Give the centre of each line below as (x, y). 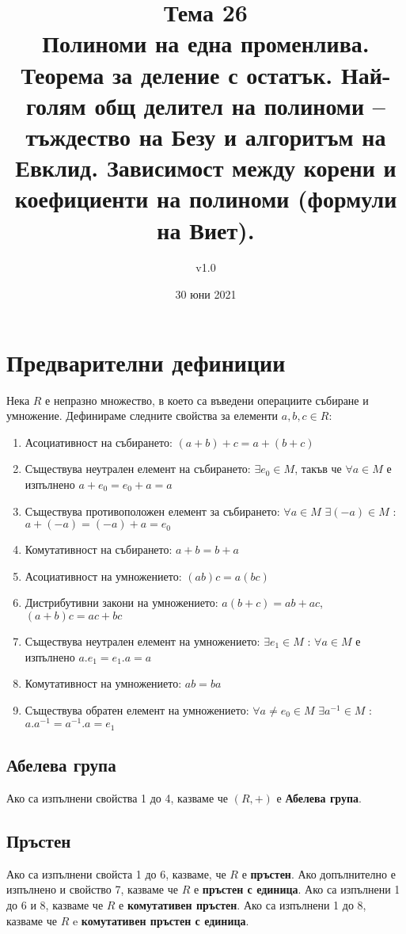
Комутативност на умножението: (103, 683)
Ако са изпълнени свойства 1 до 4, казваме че (118, 798)
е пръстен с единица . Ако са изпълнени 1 (297, 889)
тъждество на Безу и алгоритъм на (206, 136)
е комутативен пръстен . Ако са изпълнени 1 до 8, (243, 905)
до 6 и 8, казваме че (55, 905)
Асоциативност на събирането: (99, 442)
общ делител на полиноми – (240, 105)
